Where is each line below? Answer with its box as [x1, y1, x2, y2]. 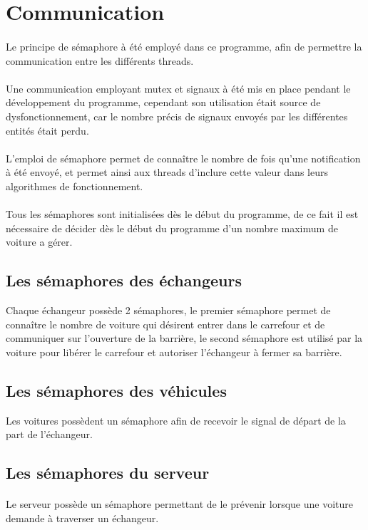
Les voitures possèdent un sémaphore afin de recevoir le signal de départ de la [6, 412, 346, 427]
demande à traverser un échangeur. [6, 510, 159, 525]
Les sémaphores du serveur [6, 462, 210, 484]
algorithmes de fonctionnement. [6, 178, 143, 193]
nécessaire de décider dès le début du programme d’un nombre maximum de [6, 220, 338, 235]
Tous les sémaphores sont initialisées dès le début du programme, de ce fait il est [6, 207, 359, 222]
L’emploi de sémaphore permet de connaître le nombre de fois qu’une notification [6, 150, 361, 165]
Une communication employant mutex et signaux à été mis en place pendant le [6, 80, 351, 95]
